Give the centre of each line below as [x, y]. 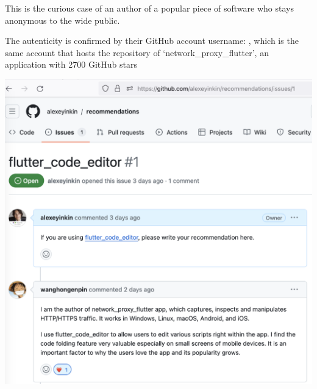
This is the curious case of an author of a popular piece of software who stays [149, 8]
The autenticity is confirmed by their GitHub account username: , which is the [152, 41]
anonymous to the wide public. [62, 20]
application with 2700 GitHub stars [71, 64]
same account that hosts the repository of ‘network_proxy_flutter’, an [137, 52]
